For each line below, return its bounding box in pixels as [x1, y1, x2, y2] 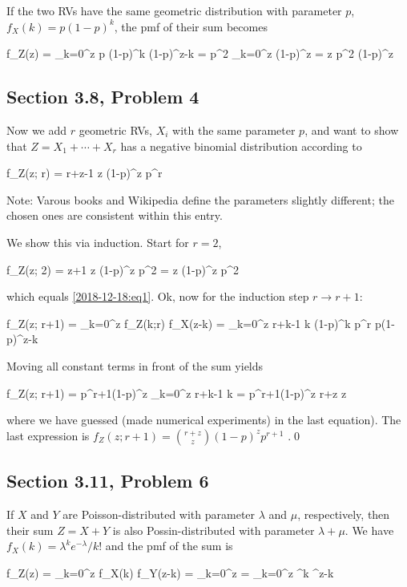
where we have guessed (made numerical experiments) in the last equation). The [6, 411, 401, 428]
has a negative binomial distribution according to [120, 137, 362, 154]
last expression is [6, 427, 90, 443]
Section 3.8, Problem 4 [6, 84, 199, 109]
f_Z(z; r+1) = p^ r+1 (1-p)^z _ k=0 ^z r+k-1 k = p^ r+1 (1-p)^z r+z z [6, 384, 347, 401]
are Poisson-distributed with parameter [62, 505, 256, 522]
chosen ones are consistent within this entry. [6, 207, 223, 224]
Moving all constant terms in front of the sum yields [6, 357, 264, 374]
